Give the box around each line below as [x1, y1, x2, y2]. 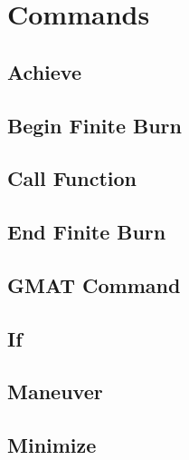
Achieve [7, 57, 81, 85]
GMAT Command [7, 270, 181, 299]
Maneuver [7, 377, 103, 406]
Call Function [7, 164, 137, 192]
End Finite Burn [7, 218, 166, 246]
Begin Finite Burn [7, 111, 182, 139]
